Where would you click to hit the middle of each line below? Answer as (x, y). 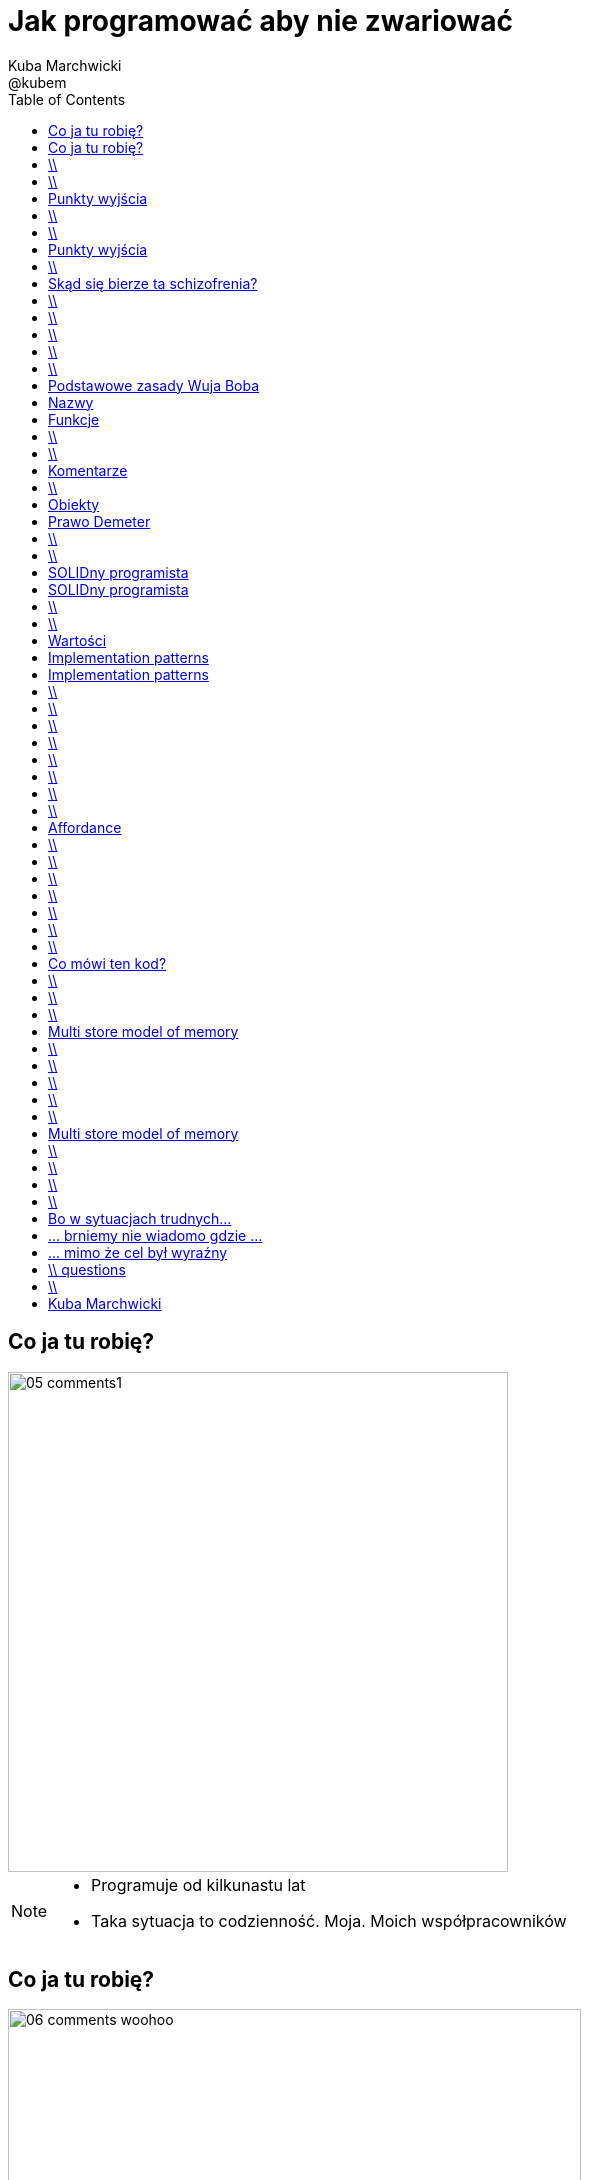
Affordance (85, 827)
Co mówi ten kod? (107, 963)
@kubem (37, 82)
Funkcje (74, 419)
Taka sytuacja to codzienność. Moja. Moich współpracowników (329, 1920)
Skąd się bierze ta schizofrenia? (153, 283)
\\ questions (87, 1269)
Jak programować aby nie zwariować (261, 21)
